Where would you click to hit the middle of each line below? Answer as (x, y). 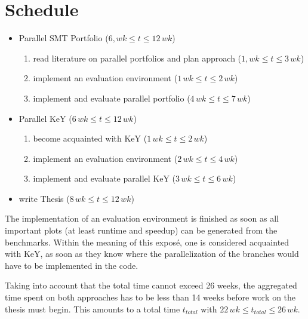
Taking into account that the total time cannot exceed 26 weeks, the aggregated (151, 285)
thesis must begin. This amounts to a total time (93, 309)
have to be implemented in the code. (72, 265)
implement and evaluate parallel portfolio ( (112, 98)
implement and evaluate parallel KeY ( (104, 178)
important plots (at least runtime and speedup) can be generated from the (141, 230)
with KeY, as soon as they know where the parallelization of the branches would (152, 254)
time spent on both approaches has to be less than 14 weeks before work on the (150, 297)
